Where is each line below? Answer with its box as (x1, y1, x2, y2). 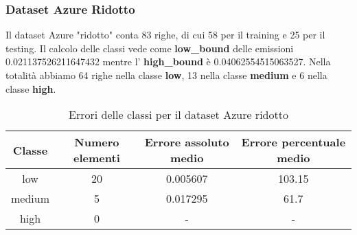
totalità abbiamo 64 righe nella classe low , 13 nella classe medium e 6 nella (5, 68, 327, 82)
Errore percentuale (241, 134, 346, 150)
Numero (74, 134, 119, 150)
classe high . (5, 81, 56, 96)
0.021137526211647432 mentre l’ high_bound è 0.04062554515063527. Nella (5, 54, 331, 69)
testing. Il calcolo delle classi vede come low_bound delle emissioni (5, 41, 294, 55)
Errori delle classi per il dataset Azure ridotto (69, 107, 288, 123)
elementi (73, 150, 120, 166)
